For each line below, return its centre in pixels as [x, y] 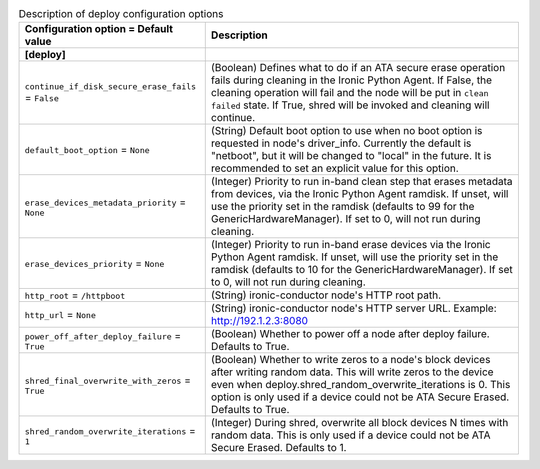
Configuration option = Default [99, 29]
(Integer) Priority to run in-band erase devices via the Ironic [350, 245]
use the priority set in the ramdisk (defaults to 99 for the [342, 207]
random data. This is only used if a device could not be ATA [350, 435]
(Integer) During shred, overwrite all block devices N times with [359, 423]
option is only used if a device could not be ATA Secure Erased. [360, 397]
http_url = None [60, 315]
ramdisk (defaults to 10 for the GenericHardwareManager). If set [362, 270]
